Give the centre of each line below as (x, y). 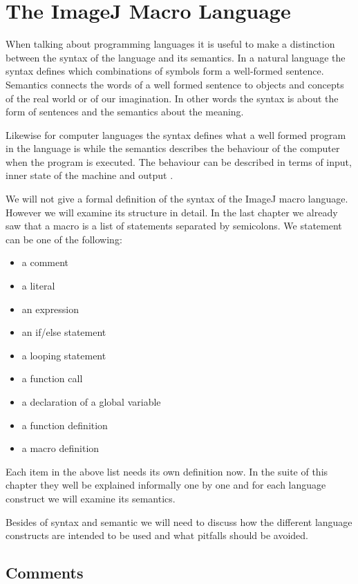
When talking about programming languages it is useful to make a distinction (170, 44)
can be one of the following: (64, 239)
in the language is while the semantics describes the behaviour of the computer (173, 148)
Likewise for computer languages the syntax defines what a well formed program (176, 134)
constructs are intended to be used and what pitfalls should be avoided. (157, 535)
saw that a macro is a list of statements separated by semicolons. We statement (174, 226)
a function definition (65, 425)
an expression (50, 309)
